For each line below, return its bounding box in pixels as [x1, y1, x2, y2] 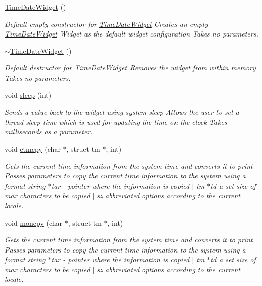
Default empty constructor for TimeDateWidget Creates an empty [5, 18, 208, 29]
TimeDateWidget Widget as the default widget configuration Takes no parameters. [5, 28, 258, 39]
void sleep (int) [5, 89, 52, 100]
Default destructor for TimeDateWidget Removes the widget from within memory [5, 62, 256, 73]
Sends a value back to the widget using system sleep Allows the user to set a [5, 106, 239, 117]
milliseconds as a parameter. [5, 126, 93, 137]
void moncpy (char [5, 217, 63, 228]
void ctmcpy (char [5, 143, 61, 154]
